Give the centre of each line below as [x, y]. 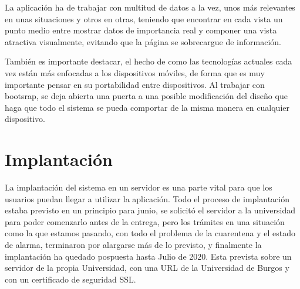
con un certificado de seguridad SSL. [70, 279]
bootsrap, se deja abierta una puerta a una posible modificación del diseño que [146, 96]
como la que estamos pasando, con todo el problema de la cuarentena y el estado [150, 233]
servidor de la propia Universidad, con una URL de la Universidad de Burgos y [147, 268]
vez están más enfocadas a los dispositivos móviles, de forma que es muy [135, 72]
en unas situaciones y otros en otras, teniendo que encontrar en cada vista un [144, 18]
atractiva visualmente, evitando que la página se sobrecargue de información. [143, 41]
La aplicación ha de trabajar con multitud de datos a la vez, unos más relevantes [150, 7]
